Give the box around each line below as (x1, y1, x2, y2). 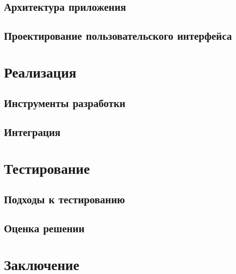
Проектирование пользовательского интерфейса (4, 28, 232, 43)
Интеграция (4, 124, 61, 139)
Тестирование (4, 158, 90, 178)
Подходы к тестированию (4, 192, 125, 207)
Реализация (4, 61, 76, 82)
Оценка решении (4, 220, 85, 236)
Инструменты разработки (4, 95, 126, 110)
